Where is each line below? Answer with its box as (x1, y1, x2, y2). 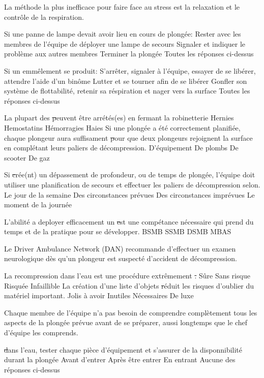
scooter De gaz (4, 152, 50, 163)
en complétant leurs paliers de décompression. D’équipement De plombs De (4, 142, 239, 153)
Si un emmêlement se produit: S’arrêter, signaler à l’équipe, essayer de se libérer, (4, 65, 256, 76)
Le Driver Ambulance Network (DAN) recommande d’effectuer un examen (4, 243, 236, 254)
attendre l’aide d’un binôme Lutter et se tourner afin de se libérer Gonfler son (4, 75, 247, 86)
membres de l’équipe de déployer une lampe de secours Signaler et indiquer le (4, 38, 246, 49)
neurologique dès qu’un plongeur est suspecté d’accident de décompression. (4, 253, 237, 264)
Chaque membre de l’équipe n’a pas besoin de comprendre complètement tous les (4, 307, 257, 318)
